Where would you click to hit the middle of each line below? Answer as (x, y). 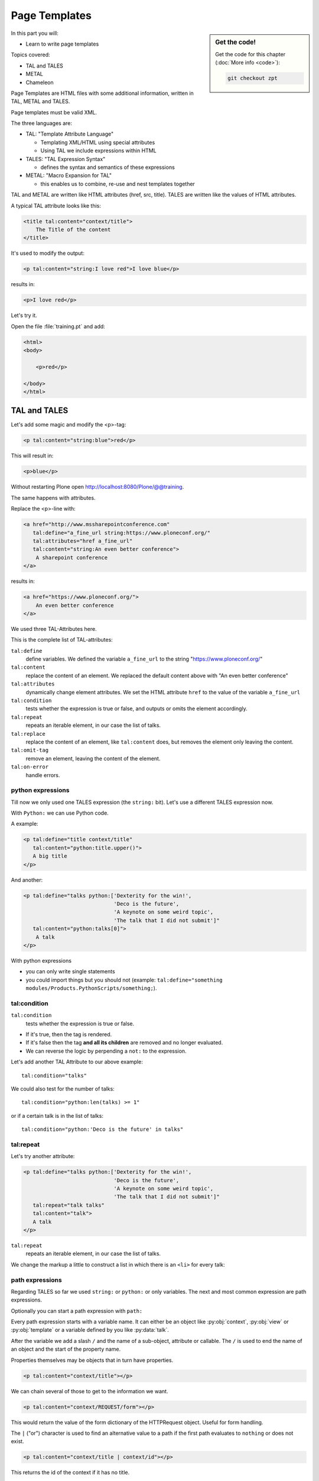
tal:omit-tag (30, 750)
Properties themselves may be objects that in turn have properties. (92, 1360)
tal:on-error (30, 767)
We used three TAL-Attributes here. (54, 629)
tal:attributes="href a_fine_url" (83, 541)
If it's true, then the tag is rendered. (69, 1034)
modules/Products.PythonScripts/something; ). (91, 988)
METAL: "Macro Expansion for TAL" (69, 175)
